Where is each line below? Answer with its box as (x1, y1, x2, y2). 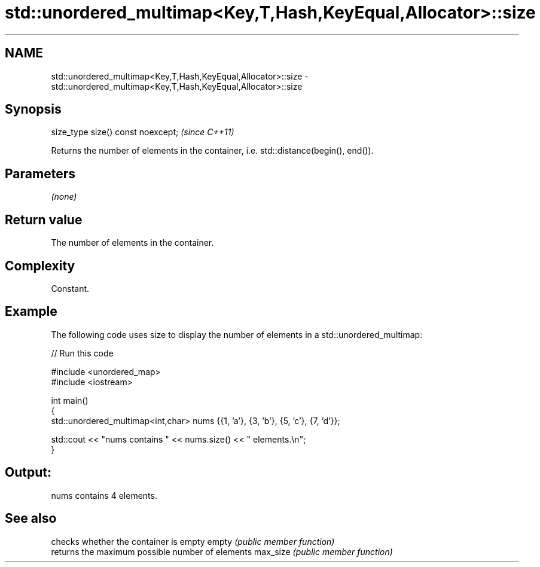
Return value (5, 212, 83, 227)
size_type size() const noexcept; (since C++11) (51, 127, 234, 138)
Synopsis (5, 102, 62, 117)
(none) (51, 191, 77, 202)
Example (5, 304, 57, 319)
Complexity (5, 258, 75, 273)
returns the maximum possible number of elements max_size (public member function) (51, 546, 393, 557)
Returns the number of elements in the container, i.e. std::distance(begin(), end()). (51, 145, 374, 156)
